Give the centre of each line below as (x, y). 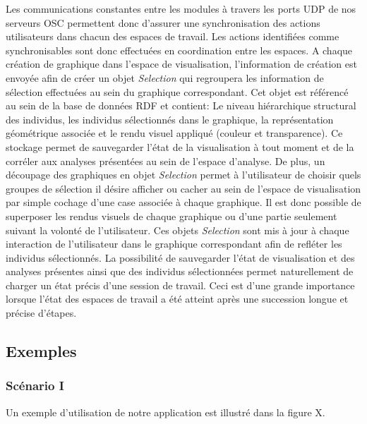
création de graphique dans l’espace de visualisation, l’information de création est (181, 64)
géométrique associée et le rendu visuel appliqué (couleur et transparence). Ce (174, 133)
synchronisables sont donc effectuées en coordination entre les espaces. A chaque (179, 50)
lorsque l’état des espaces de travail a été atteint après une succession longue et (177, 299)
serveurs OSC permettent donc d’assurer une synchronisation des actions (163, 22)
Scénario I (35, 386)
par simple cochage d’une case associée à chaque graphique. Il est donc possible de (183, 202)
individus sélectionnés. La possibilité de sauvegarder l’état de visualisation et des (180, 257)
